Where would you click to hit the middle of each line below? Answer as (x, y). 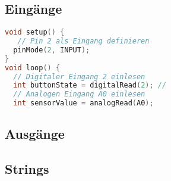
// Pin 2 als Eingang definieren (83, 41)
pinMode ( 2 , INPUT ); (52, 50)
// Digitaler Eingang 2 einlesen (79, 77)
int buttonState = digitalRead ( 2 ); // (90, 85)
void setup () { (35, 32)
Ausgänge (35, 134)
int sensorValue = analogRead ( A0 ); (83, 103)
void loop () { (33, 68)
